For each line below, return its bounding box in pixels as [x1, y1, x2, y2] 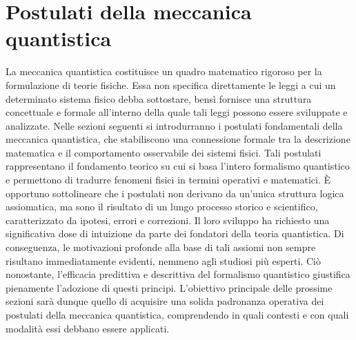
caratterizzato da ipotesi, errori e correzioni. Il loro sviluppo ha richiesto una [6, 212, 330, 227]
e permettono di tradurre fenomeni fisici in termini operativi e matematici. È [6, 172, 331, 187]
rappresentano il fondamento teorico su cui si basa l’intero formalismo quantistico [6, 159, 350, 173]
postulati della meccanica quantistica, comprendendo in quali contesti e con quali [6, 308, 349, 321]
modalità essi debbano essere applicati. [6, 321, 170, 335]
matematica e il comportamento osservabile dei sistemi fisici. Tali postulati [6, 145, 322, 159]
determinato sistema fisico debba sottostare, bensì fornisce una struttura [6, 91, 312, 106]
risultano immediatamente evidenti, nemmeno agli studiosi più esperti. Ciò [6, 253, 321, 268]
